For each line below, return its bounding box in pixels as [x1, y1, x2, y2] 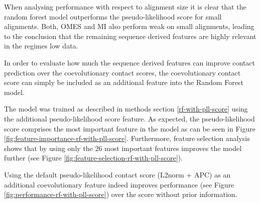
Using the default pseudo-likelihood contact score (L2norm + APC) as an [4, 169, 231, 179]
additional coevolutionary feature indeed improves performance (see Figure [4, 179, 234, 189]
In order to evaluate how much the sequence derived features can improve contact [4, 57, 255, 67]
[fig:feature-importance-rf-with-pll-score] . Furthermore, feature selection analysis [4, 133, 250, 143]
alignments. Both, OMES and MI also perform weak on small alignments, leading [4, 21, 254, 31]
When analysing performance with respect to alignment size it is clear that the [4, 1, 246, 11]
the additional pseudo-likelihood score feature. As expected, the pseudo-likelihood [4, 113, 255, 123]
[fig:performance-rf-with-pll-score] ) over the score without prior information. [4, 189, 237, 199]
